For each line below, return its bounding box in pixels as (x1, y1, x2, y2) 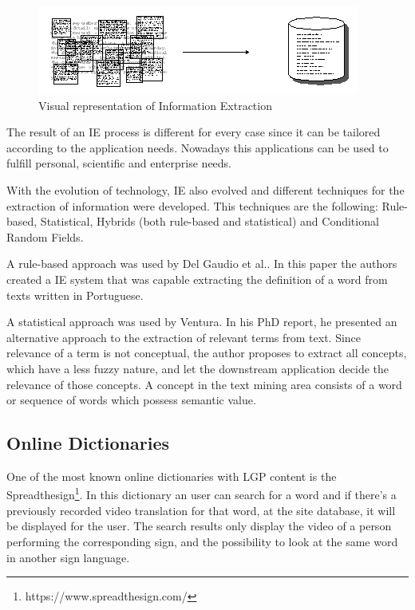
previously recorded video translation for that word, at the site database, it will (6, 502, 396, 518)
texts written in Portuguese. (6, 286, 144, 303)
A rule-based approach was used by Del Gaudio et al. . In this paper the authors (6, 255, 397, 272)
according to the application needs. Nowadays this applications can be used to (6, 139, 389, 155)
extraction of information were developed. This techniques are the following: (6, 197, 378, 214)
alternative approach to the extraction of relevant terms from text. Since (6, 329, 362, 345)
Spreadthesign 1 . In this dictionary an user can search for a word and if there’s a (6, 484, 397, 503)
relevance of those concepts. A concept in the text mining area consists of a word (6, 376, 402, 392)
